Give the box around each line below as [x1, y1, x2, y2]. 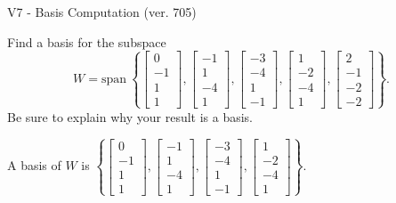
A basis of [7, 156, 61, 175]
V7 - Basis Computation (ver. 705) [7, 3, 197, 20]
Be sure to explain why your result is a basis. [7, 107, 254, 126]
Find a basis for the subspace [7, 32, 166, 51]
